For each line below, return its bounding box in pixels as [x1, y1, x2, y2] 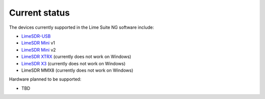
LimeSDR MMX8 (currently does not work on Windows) [21, 67, 133, 73]
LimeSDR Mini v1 [21, 40, 55, 46]
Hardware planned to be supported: [9, 76, 81, 82]
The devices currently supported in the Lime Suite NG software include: [9, 24, 154, 30]
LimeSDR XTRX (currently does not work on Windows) [21, 54, 132, 59]
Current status [9, 7, 70, 18]
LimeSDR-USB [21, 33, 51, 39]
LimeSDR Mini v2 [21, 47, 56, 53]
